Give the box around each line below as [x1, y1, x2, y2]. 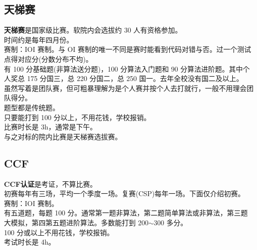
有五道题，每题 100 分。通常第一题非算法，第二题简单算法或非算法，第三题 [4, 208, 248, 218]
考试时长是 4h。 [4, 237, 55, 247]
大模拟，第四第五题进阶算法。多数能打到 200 [4, 217, 149, 227]
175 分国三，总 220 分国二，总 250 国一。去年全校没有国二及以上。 [27, 73, 243, 83]
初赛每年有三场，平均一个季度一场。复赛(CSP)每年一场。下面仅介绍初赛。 [4, 188, 245, 199]
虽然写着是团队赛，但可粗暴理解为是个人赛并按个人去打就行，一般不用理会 [4, 83, 247, 93]
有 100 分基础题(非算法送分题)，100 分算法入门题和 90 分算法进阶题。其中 [4, 63, 243, 74]
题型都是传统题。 [4, 102, 59, 112]
